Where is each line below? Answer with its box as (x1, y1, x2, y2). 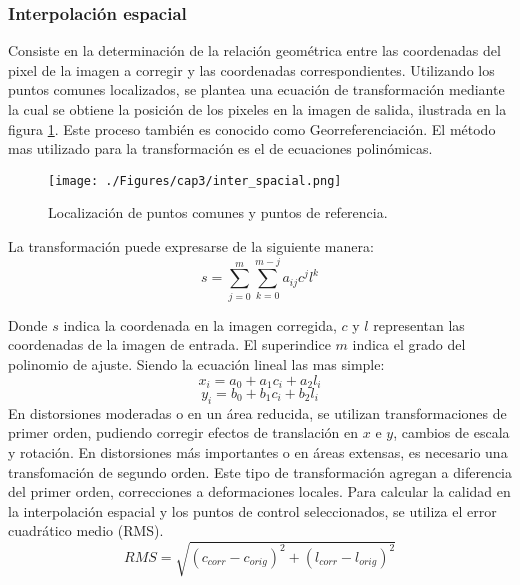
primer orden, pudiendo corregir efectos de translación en (8, 422, 359, 443)
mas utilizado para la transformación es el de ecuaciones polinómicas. (8, 138, 433, 159)
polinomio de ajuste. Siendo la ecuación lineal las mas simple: (8, 353, 385, 374)
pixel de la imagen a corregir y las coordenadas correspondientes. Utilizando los (8, 59, 495, 80)
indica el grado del (352, 334, 466, 355)
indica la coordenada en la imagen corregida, (63, 314, 337, 335)
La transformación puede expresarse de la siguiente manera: (8, 236, 374, 257)
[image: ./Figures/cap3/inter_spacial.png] (48, 173, 342, 188)
